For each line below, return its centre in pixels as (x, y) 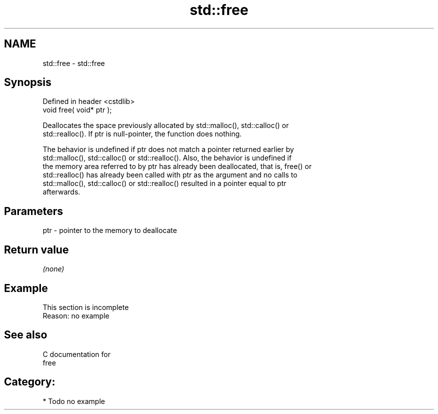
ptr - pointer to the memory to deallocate (110, 230)
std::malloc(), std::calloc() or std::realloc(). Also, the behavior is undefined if (167, 158)
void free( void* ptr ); (77, 110)
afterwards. (61, 192)
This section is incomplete (86, 307)
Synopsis (28, 82)
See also (26, 335)
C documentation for (77, 354)
